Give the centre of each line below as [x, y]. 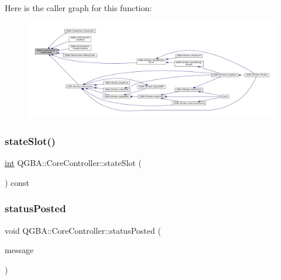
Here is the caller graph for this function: [78, 8]
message [19, 250]
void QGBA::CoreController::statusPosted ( [83, 230]
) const [17, 182]
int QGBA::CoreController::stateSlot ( [73, 163]
